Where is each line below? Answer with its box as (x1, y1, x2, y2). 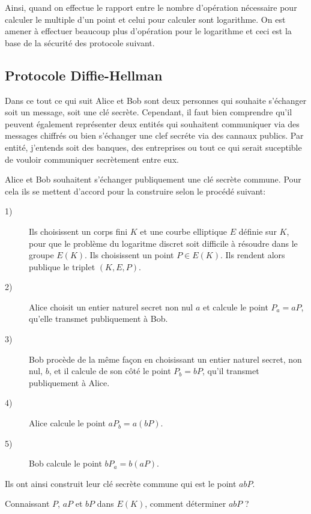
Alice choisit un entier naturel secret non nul (29, 300, 193, 313)
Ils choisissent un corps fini (29, 225, 128, 237)
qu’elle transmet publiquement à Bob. (29, 312, 168, 325)
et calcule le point (203, 300, 268, 313)
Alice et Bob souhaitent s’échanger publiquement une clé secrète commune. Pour (5, 173, 301, 186)
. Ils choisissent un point (85, 249, 174, 261)
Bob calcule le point (29, 457, 102, 470)
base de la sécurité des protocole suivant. (5, 36, 155, 49)
